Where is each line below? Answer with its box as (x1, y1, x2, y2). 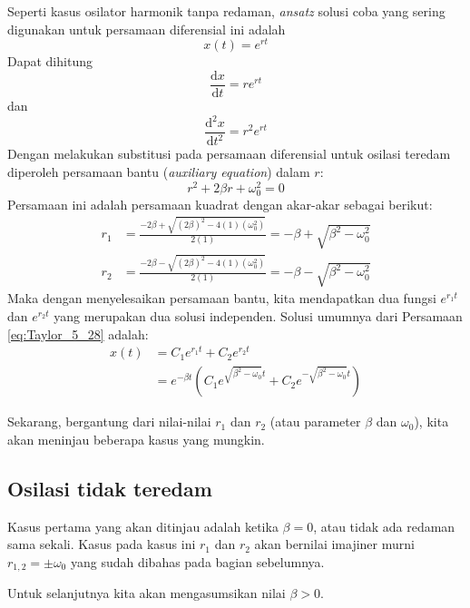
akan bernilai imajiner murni (254, 534, 415, 554)
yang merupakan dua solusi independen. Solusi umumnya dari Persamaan (54, 307, 463, 326)
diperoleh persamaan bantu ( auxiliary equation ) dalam (7, 162, 310, 181)
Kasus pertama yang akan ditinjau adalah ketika (7, 516, 279, 535)
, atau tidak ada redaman (313, 516, 455, 535)
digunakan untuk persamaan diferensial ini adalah (7, 19, 286, 38)
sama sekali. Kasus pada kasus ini (7, 534, 196, 554)
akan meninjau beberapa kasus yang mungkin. (7, 429, 265, 448)
